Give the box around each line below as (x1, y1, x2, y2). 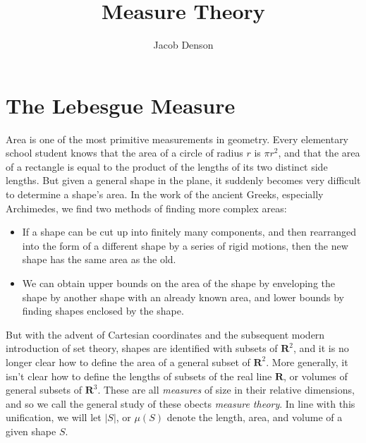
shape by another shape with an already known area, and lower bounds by (22, 289, 344, 304)
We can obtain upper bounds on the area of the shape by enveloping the (22, 276, 336, 290)
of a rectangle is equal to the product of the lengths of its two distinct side (6, 159, 328, 174)
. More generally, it (266, 354, 348, 369)
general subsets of (6, 382, 82, 397)
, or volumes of (283, 368, 348, 383)
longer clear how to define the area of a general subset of (6, 354, 250, 369)
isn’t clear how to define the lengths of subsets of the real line (6, 368, 272, 383)
